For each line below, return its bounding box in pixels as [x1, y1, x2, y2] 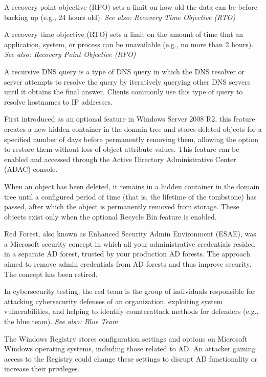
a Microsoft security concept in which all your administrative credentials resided [4, 238, 255, 249]
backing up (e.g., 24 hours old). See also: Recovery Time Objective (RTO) [4, 11, 235, 22]
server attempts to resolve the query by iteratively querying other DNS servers [4, 76, 251, 87]
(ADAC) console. [4, 164, 58, 174]
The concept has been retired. [4, 268, 98, 279]
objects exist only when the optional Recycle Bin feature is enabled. [4, 211, 217, 222]
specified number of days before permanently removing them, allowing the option [4, 133, 258, 144]
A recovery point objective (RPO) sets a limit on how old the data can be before [4, 2, 257, 12]
